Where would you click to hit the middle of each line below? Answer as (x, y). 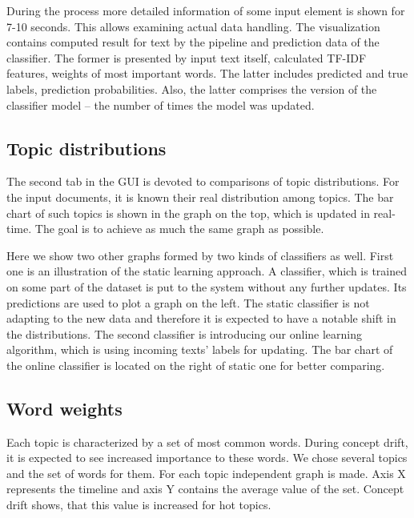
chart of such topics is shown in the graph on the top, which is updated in (188, 213)
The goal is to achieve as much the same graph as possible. (179, 229)
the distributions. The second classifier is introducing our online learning (185, 333)
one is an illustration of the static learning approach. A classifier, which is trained (207, 271)
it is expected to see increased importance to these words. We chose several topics (207, 458)
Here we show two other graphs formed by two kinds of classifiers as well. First (200, 255)
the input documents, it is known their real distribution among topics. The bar (200, 197)
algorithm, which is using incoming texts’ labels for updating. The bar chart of (200, 349)
